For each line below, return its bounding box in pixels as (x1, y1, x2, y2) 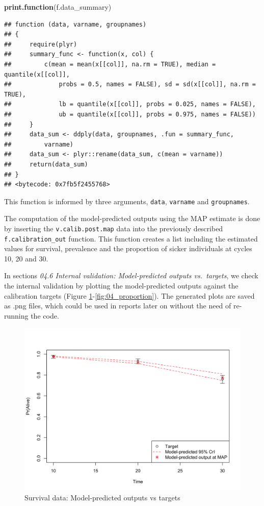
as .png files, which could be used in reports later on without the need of (4, 300, 231, 311)
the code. (31, 310, 59, 321)
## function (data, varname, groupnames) (4, 20, 147, 28)
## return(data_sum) (4, 160, 88, 168)
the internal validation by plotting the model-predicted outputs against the (4, 280, 239, 291)
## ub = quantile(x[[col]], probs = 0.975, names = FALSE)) (4, 110, 256, 118)
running (4, 310, 29, 321)
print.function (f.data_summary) (4, 2, 112, 12)
